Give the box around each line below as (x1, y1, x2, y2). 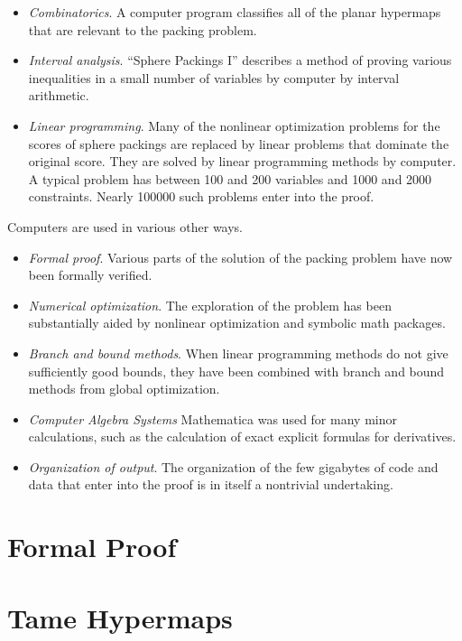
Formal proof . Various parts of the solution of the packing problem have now (28, 247, 453, 266)
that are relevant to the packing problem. (28, 20, 257, 39)
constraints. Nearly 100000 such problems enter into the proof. (28, 187, 374, 206)
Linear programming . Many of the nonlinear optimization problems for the (28, 116, 440, 135)
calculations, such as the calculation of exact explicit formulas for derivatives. (28, 427, 457, 446)
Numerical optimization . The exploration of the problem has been (28, 295, 392, 314)
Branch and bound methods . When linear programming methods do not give (28, 343, 448, 362)
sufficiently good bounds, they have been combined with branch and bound (28, 361, 445, 380)
